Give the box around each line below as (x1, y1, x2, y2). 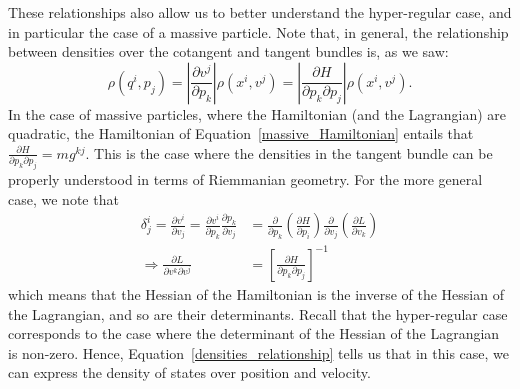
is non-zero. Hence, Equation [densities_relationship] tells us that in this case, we (8, 342, 510, 363)
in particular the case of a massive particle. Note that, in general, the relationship (8, 21, 509, 42)
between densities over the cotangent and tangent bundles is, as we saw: (8, 41, 449, 62)
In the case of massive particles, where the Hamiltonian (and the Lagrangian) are (8, 103, 507, 124)
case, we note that (8, 188, 119, 209)
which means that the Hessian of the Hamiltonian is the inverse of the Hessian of (8, 283, 504, 304)
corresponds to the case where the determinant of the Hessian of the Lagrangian (8, 323, 500, 344)
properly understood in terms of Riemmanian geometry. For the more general (8, 169, 483, 190)
